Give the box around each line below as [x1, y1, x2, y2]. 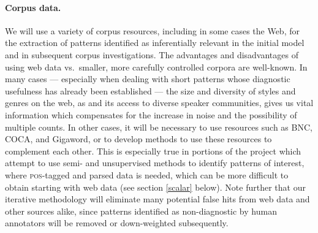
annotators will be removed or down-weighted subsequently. [5, 216, 229, 229]
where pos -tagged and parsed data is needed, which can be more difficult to [5, 168, 289, 181]
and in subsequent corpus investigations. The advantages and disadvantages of [5, 48, 298, 61]
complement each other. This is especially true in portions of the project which [5, 144, 301, 157]
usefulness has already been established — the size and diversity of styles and [5, 84, 296, 97]
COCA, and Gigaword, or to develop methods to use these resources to [5, 132, 272, 145]
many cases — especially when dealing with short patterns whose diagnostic [5, 72, 290, 85]
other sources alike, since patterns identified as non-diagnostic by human [5, 204, 277, 217]
